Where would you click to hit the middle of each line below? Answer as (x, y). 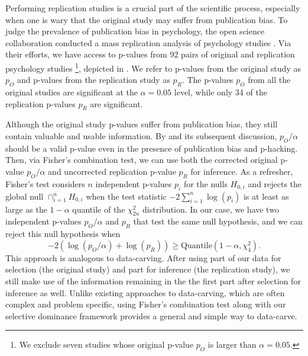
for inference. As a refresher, (242, 171)
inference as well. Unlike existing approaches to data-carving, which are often (145, 292)
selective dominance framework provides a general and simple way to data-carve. (151, 315)
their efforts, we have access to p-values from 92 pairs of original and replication (150, 54)
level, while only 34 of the (221, 92)
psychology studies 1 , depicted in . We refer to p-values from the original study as (153, 67)
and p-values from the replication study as (93, 80)
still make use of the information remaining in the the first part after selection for (153, 280)
